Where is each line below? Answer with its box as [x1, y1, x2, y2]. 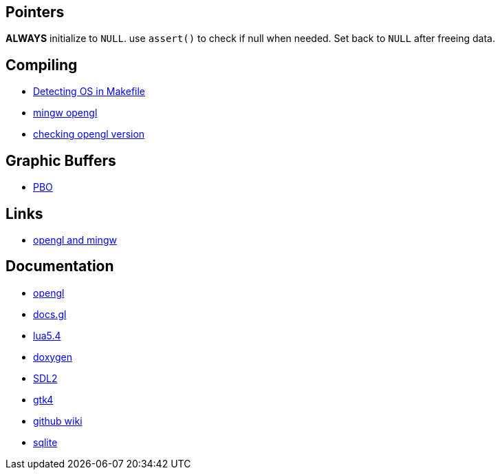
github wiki [33, 414, 83, 427]
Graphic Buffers [6, 151, 116, 169]
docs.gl [33, 308, 67, 320]
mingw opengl [33, 107, 98, 119]
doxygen [33, 350, 72, 363]
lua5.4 [33, 329, 61, 341]
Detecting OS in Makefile [33, 85, 146, 98]
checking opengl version [33, 128, 145, 140]
